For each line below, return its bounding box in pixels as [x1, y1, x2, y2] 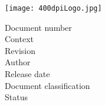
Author [5, 56, 31, 68]
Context [5, 33, 34, 45]
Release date [5, 68, 50, 80]
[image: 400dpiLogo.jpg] [5, 4, 102, 12]
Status [5, 91, 28, 103]
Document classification [5, 79, 90, 91]
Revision [5, 44, 35, 56]
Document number [5, 21, 72, 33]
